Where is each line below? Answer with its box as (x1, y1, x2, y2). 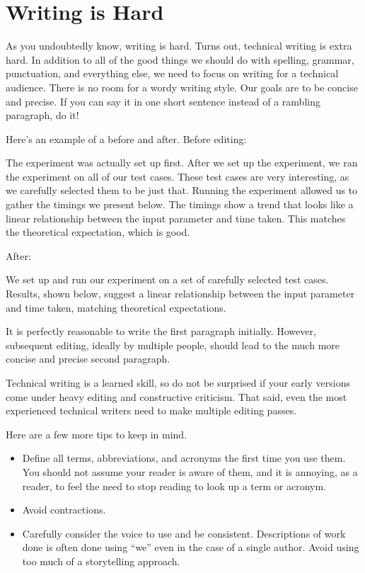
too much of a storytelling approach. (22, 553, 180, 568)
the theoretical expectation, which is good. (6, 225, 190, 239)
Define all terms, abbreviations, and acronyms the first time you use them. (22, 450, 346, 465)
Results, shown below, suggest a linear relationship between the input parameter (6, 286, 355, 301)
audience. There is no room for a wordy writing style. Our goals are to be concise (6, 79, 358, 94)
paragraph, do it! (6, 108, 79, 123)
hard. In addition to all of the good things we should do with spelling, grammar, (6, 52, 354, 67)
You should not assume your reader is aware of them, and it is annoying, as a (22, 464, 358, 479)
